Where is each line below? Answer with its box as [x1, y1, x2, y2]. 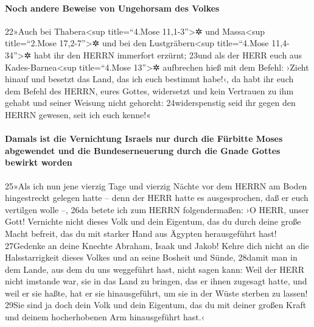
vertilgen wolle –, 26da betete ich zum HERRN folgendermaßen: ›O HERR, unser [5, 203, 309, 216]
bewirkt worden [5, 156, 72, 169]
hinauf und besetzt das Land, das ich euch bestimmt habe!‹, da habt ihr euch [5, 72, 294, 85]
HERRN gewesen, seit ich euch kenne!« [5, 108, 151, 121]
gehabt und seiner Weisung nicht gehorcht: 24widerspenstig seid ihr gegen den [5, 96, 296, 109]
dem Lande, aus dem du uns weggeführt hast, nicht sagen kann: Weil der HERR [5, 262, 304, 275]
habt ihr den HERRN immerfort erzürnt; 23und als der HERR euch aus [33, 48, 302, 61]
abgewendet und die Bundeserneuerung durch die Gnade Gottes [5, 144, 281, 156]
